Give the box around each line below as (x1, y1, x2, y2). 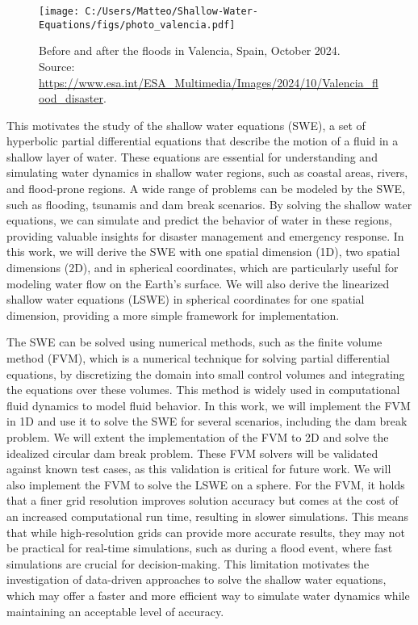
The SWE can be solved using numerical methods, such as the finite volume (6, 333, 382, 350)
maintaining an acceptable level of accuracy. (6, 602, 224, 619)
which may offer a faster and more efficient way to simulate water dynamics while (6, 586, 410, 603)
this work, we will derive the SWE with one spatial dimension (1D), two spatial (6, 243, 400, 260)
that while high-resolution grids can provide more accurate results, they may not (6, 523, 406, 540)
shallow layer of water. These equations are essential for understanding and (6, 148, 378, 165)
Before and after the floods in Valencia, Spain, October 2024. (39, 42, 341, 59)
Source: (39, 57, 75, 74)
